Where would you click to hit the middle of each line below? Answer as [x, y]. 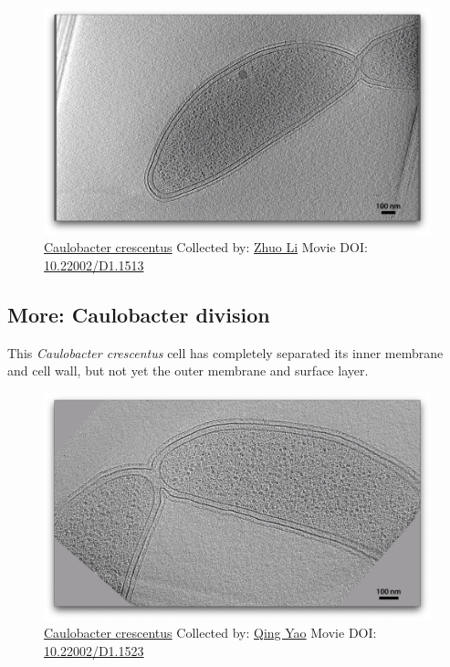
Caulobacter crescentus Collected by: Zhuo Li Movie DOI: [206, 247]
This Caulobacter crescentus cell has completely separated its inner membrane [225, 352]
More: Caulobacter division [139, 314]
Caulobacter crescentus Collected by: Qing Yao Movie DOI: [210, 633]
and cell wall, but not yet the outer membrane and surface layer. [188, 371]
